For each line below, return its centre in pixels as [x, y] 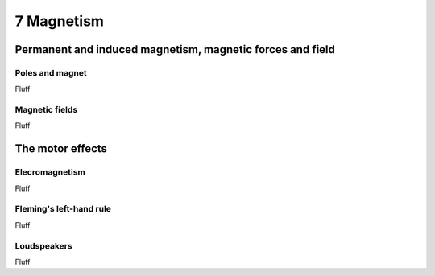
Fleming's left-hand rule [63, 209]
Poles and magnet [51, 72]
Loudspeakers [43, 245]
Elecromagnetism [50, 172]
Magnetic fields [46, 110]
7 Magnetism [60, 21]
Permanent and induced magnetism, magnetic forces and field [175, 49]
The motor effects [61, 149]
